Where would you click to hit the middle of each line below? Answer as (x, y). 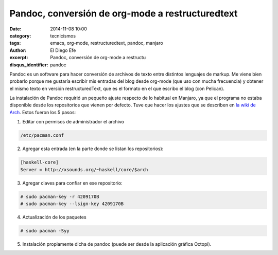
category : (20, 35)
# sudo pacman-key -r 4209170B (60, 196)
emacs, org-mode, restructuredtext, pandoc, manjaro (107, 43)
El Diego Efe (63, 50)
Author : (18, 50)
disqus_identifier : (29, 65)
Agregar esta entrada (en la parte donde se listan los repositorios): (93, 149)
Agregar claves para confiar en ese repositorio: (73, 183)
